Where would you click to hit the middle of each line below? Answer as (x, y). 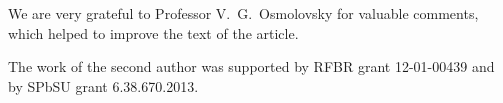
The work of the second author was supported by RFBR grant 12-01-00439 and (251, 66)
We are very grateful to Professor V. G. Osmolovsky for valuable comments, (243, 13)
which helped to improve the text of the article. (153, 32)
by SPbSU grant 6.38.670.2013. (103, 85)
